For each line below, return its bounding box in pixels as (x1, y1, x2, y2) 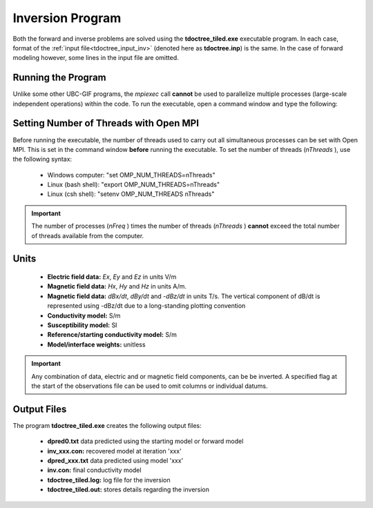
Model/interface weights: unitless (47, 340, 146, 349)
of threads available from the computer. (31, 231, 144, 240)
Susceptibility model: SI (47, 321, 117, 329)
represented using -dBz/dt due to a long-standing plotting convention (47, 302, 246, 310)
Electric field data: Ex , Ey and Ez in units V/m (47, 273, 177, 281)
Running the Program (12, 72, 106, 84)
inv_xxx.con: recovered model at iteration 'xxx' (47, 447, 182, 455)
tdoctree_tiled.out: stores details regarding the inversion (47, 485, 210, 494)
